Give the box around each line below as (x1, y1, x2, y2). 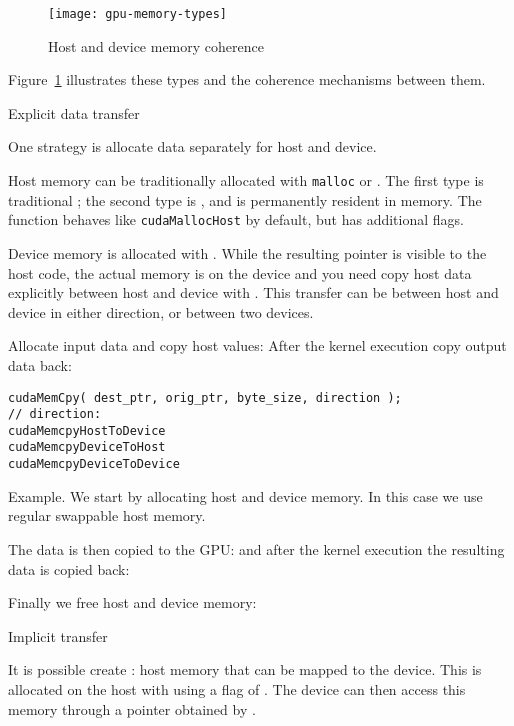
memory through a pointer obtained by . (8, 698, 256, 719)
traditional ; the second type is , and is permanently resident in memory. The (8, 189, 482, 210)
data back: (8, 354, 72, 375)
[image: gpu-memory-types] (48, 7, 227, 21)
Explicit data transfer (8, 102, 140, 123)
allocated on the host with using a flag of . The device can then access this (8, 678, 466, 699)
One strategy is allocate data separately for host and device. (8, 136, 377, 157)
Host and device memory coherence (48, 35, 264, 56)
